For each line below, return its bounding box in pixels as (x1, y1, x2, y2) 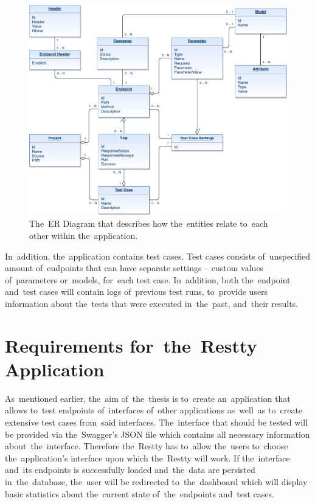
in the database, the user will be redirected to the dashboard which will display (5, 475, 308, 488)
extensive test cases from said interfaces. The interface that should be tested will (5, 415, 308, 428)
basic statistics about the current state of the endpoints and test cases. (5, 487, 274, 500)
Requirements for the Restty (5, 333, 257, 357)
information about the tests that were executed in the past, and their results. (5, 297, 299, 309)
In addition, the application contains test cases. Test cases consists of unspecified (5, 249, 311, 262)
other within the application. (29, 229, 138, 241)
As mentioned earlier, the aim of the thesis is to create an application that (5, 392, 291, 404)
